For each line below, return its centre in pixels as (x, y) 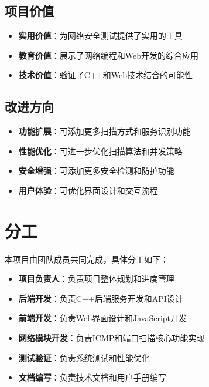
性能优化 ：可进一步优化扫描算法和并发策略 (100, 151)
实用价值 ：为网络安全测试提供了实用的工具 (100, 36)
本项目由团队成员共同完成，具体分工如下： (87, 259)
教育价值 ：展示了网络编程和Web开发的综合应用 (109, 55)
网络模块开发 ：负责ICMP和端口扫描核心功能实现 (112, 338)
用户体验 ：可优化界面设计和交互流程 (88, 190)
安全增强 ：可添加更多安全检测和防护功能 (96, 171)
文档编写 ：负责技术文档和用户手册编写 (92, 377)
